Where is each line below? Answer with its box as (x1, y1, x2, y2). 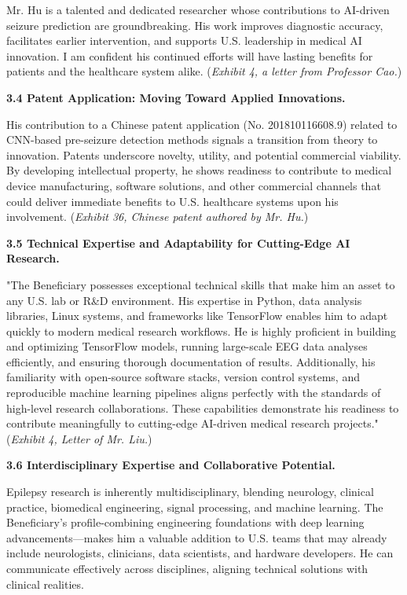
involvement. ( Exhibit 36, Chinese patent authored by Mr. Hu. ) (6, 208, 309, 225)
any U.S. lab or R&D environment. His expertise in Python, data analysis (6, 292, 362, 308)
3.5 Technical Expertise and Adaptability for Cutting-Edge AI (6, 234, 350, 251)
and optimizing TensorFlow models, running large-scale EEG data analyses (6, 338, 368, 354)
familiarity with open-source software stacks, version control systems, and (6, 369, 360, 385)
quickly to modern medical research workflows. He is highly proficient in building (6, 322, 396, 339)
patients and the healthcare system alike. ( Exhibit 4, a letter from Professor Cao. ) (6, 63, 402, 79)
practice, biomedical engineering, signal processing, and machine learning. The (6, 498, 383, 515)
